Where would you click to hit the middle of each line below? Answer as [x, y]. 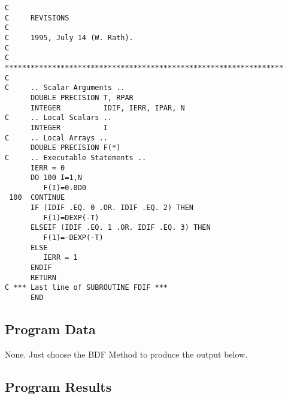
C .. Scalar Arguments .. [65, 88]
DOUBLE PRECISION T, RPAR [82, 97]
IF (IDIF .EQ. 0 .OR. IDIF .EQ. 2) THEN [112, 208]
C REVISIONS [37, 18]
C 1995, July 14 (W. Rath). [69, 37]
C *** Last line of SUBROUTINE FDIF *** [87, 288]
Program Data [50, 329]
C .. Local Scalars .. [58, 118]
